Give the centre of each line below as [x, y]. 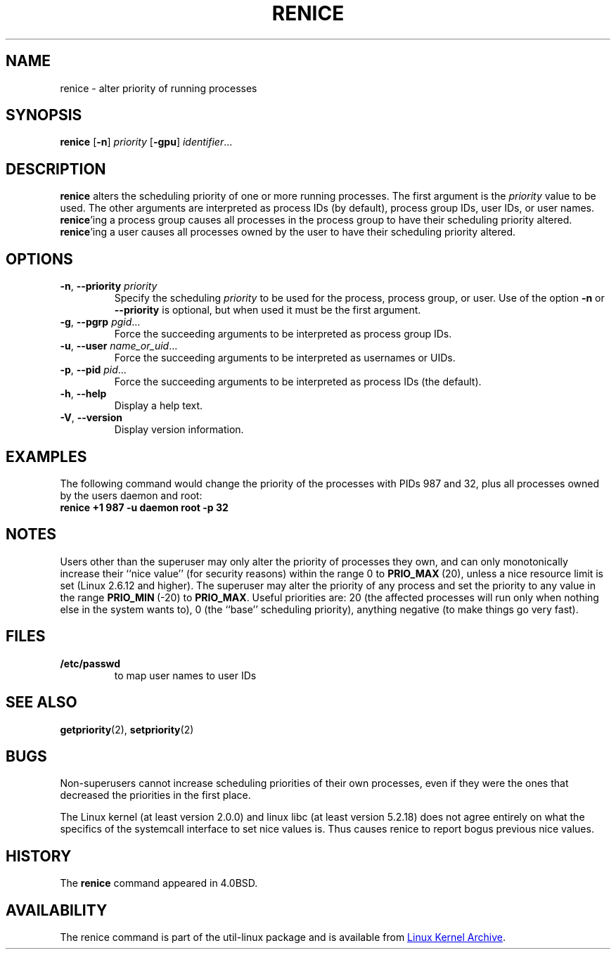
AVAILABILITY [57, 910]
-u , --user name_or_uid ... [119, 346]
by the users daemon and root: [131, 495]
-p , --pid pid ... [93, 370]
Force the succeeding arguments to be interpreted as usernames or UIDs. [285, 358]
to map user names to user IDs [185, 675]
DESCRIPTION [56, 169]
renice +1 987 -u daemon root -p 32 [144, 507]
